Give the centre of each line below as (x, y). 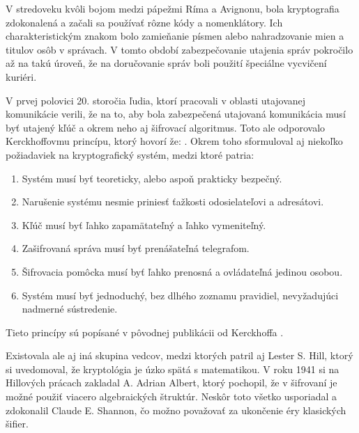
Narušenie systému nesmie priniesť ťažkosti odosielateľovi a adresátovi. (173, 202)
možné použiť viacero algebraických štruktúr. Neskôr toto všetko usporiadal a (171, 396)
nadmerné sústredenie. (70, 309)
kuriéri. (21, 76)
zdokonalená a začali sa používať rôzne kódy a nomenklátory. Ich (144, 22)
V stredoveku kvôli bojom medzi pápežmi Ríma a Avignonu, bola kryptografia (173, 8)
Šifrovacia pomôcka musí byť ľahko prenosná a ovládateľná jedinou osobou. (182, 271)
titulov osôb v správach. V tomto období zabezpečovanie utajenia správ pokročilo (179, 49)
